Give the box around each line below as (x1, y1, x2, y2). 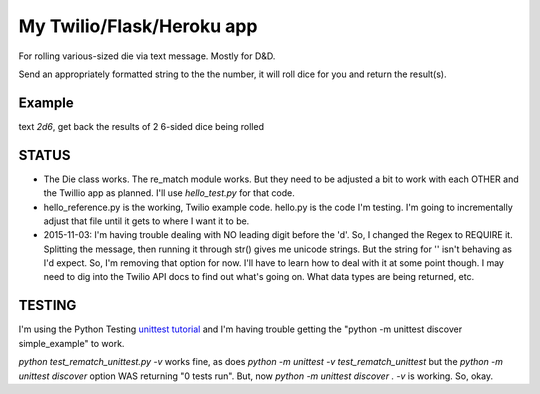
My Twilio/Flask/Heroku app (18, 15, 258, 37)
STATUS (18, 146, 71, 164)
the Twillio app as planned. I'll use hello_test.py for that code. (43, 187, 295, 199)
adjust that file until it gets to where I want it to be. (43, 215, 250, 227)
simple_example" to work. (18, 337, 125, 349)
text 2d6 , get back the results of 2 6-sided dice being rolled (18, 120, 265, 132)
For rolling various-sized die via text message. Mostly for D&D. (18, 50, 276, 62)
